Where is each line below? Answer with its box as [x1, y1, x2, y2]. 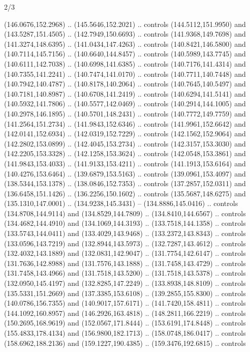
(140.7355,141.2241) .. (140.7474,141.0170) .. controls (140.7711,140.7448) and [4, 68, 246, 79]
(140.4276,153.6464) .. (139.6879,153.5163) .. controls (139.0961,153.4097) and [4, 168, 246, 179]
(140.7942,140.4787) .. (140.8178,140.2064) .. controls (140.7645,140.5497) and [4, 78, 246, 89]
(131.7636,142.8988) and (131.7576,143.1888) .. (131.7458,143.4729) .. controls [4, 257, 246, 268]
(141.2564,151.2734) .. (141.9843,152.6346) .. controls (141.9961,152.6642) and [4, 118, 246, 129]
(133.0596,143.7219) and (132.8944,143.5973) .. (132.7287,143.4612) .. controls [4, 238, 246, 248]
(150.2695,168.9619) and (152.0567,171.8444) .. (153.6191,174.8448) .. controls [4, 317, 246, 328]
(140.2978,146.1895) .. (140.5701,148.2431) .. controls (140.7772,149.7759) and [4, 108, 246, 119]
